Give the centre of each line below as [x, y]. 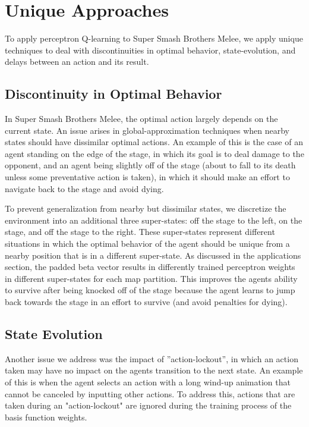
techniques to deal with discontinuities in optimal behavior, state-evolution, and [150, 50]
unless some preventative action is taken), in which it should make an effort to [147, 177]
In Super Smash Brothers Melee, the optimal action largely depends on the [141, 119]
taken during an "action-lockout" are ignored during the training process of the [148, 405]
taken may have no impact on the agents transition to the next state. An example [154, 370]
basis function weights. [46, 417]
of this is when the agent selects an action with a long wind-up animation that [148, 382]
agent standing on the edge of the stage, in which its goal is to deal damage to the [154, 153]
